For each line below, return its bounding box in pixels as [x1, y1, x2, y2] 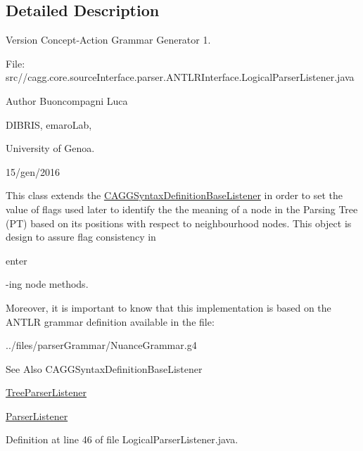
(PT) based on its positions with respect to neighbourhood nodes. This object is [6, 215, 352, 230]
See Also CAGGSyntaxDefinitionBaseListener [6, 361, 203, 376]
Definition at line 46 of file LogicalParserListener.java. [6, 432, 238, 447]
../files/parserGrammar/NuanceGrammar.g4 [6, 338, 197, 352]
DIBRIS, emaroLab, [6, 117, 92, 132]
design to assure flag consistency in [6, 229, 156, 244]
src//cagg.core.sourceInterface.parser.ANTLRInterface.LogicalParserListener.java [6, 70, 355, 84]
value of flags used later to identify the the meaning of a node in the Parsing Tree [6, 201, 358, 216]
